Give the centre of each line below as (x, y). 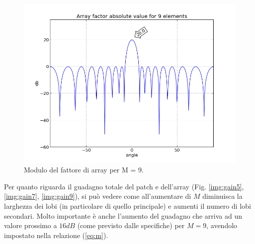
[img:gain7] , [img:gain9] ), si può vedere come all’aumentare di (98, 196)
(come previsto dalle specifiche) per (131, 225)
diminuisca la (222, 196)
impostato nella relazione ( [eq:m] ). (56, 235)
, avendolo (222, 225)
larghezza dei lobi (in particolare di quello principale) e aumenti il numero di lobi (127, 205)
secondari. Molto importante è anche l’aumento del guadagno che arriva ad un (123, 215)
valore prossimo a (31, 225)
